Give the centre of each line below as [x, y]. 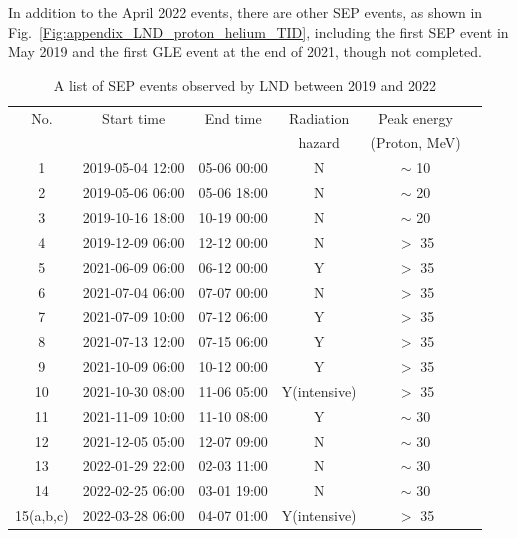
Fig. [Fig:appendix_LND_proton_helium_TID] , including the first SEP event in [258, 31]
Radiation [319, 117]
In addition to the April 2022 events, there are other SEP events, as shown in [245, 12]
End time [233, 117]
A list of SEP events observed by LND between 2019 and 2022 [244, 84]
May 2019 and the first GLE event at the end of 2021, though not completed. [245, 51]
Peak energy [415, 117]
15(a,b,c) [42, 515]
